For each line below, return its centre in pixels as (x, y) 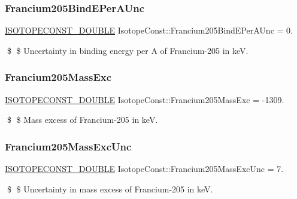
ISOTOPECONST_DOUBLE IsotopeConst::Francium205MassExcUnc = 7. (144, 169)
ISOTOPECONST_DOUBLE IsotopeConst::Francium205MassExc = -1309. (145, 99)
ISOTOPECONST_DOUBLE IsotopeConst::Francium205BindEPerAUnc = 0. (149, 30)
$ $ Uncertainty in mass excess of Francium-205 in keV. (110, 189)
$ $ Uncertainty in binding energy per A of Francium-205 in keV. (128, 50)
